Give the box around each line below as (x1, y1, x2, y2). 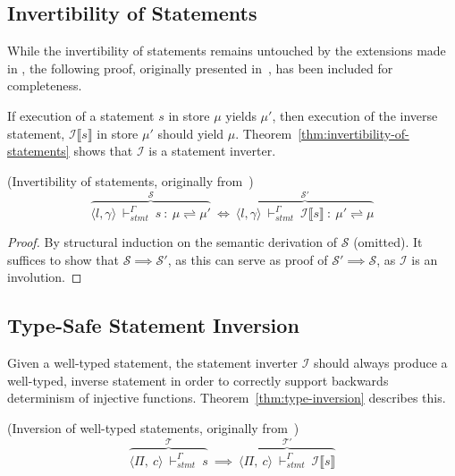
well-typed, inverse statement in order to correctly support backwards (7, 370, 389, 389)
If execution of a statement (7, 106, 155, 124)
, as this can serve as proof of (167, 250, 328, 268)
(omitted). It (353, 233, 423, 251)
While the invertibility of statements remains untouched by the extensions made (7, 41, 446, 60)
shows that (73, 141, 133, 160)
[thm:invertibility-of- (298, 123, 409, 142)
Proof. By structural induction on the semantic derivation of (7, 233, 338, 251)
